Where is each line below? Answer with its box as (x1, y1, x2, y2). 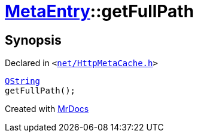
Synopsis (5, 32, 62, 48)
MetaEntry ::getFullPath (5, 1, 194, 21)
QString (5, 76, 41, 86)
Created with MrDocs (5, 104, 89, 114)
